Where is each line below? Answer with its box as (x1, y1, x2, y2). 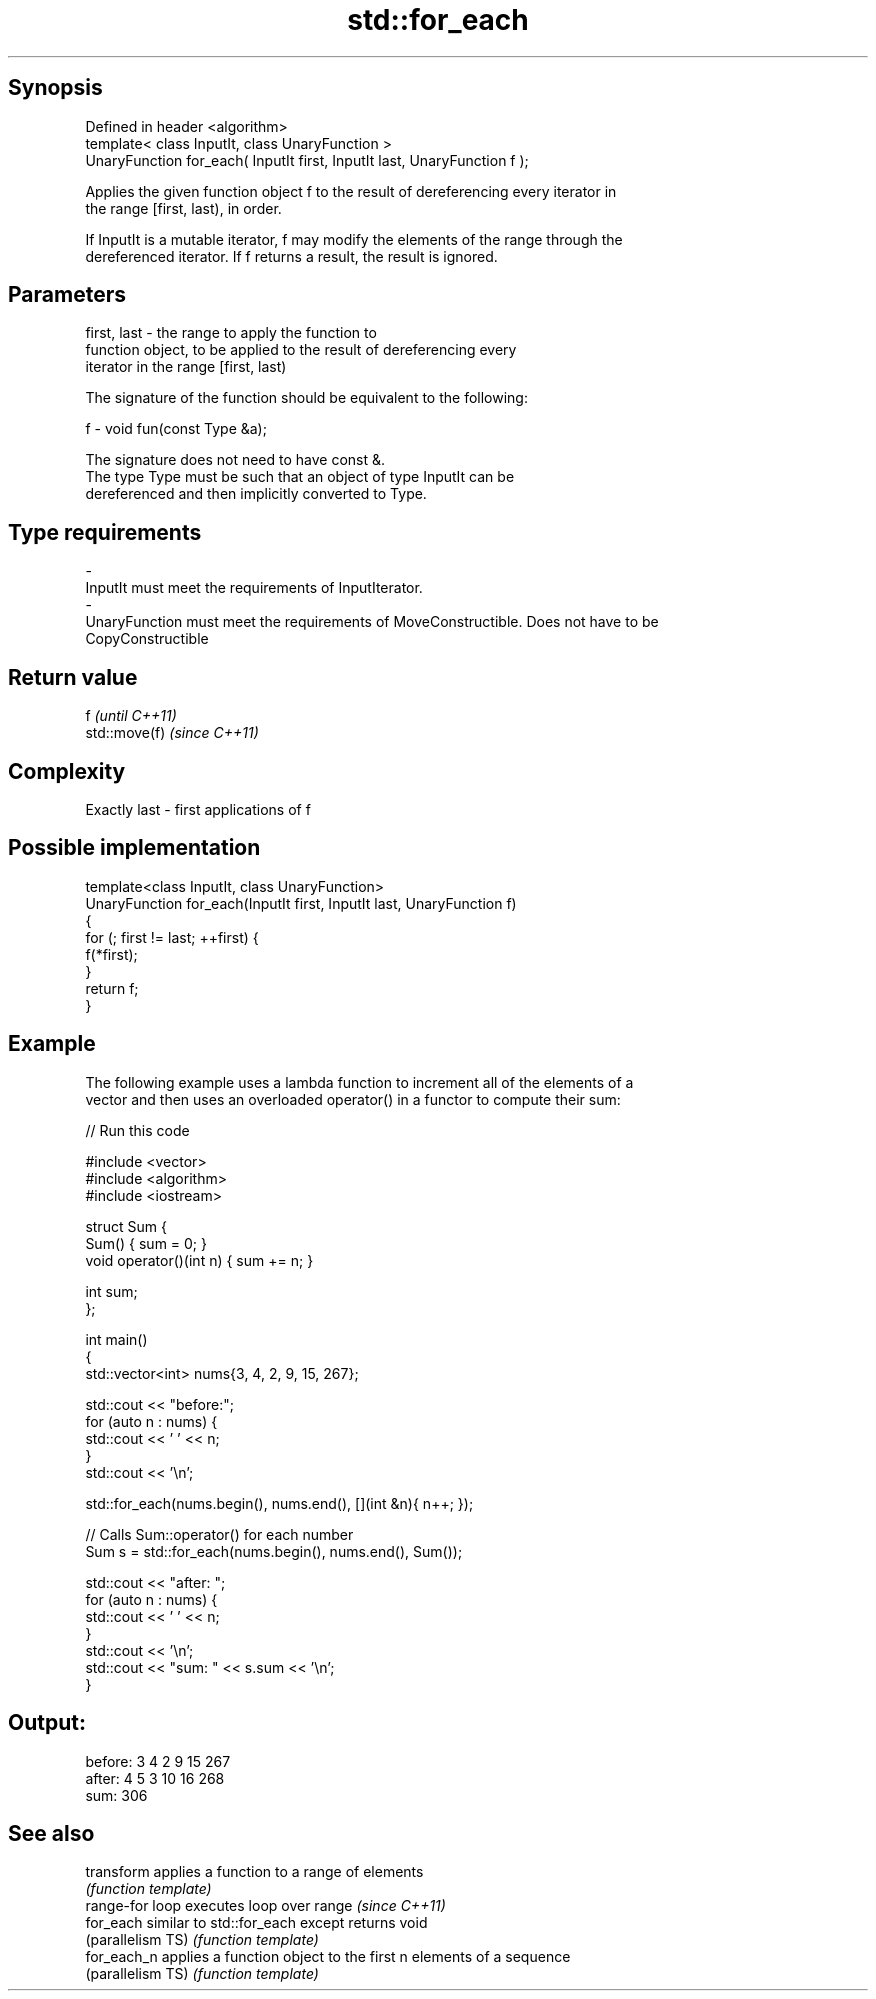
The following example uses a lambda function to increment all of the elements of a (85, 1073, 634, 1091)
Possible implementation (8, 835, 261, 861)
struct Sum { (85, 1217, 167, 1235)
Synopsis (8, 75, 103, 101)
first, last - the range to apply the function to (85, 324, 377, 342)
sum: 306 (85, 1786, 148, 1804)
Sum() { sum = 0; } (85, 1234, 208, 1252)
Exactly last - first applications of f (85, 800, 311, 818)
